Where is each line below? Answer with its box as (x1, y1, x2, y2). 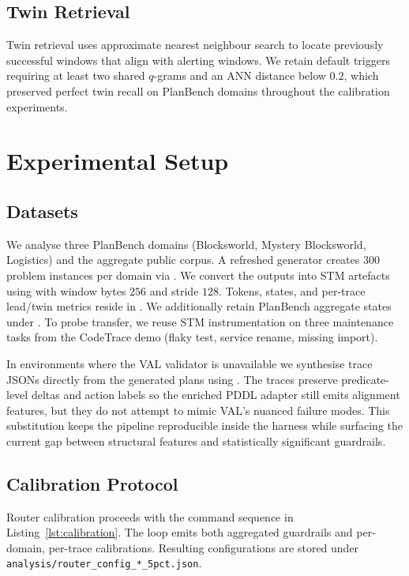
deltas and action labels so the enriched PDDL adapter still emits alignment (31, 386, 400, 403)
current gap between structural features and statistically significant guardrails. (6, 432, 386, 449)
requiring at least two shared (6, 67, 145, 84)
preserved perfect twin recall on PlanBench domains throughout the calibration (6, 82, 390, 99)
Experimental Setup (6, 145, 229, 177)
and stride (149, 282, 199, 299)
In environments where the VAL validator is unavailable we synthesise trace (6, 355, 373, 371)
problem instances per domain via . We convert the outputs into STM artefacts (6, 266, 390, 283)
